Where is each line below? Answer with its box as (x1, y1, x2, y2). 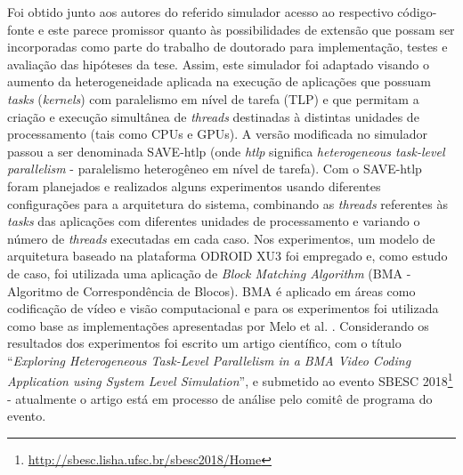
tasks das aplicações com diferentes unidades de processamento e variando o (7, 212, 420, 230)
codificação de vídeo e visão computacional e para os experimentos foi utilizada (7, 299, 439, 318)
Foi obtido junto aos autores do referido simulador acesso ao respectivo (7, 3, 394, 20)
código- (397, 3, 437, 20)
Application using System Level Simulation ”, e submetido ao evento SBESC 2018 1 (7, 369, 453, 390)
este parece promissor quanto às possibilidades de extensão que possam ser (47, 20, 455, 38)
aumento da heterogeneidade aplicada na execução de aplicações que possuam (7, 72, 431, 91)
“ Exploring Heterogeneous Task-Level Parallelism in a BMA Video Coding (7, 350, 411, 369)
